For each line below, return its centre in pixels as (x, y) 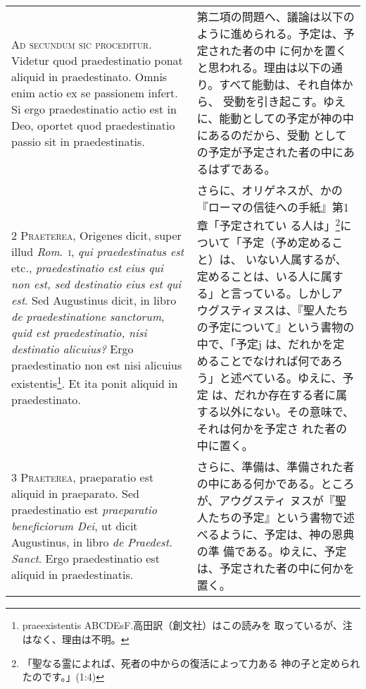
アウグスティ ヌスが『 (277, 501)
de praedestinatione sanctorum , (88, 316)
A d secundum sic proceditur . (82, 44)
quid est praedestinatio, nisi (79, 333)
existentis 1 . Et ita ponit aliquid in (95, 383)
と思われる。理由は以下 (258, 67)
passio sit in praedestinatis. (78, 141)
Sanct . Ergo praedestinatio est (86, 558)
